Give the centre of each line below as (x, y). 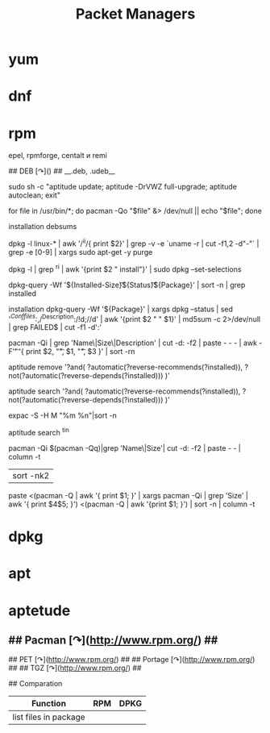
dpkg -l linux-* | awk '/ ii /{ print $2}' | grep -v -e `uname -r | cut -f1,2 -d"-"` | (134, 243)
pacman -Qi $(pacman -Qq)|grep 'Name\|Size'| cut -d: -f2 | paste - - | (125, 448)
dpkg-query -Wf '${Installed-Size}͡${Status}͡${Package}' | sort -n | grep (127, 285)
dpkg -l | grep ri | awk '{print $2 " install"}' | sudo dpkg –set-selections (125, 269)
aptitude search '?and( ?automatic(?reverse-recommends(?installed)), (125, 391)
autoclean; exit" (34, 195)
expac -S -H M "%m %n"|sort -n (62, 415)
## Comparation (35, 684)
